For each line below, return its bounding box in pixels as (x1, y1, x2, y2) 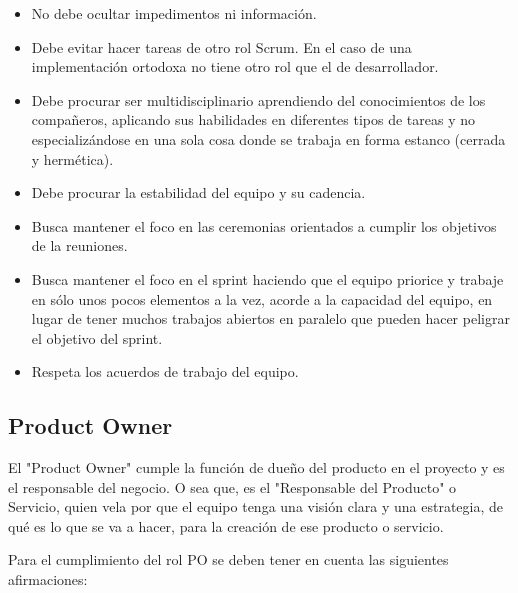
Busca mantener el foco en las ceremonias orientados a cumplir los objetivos (31, 215, 497, 236)
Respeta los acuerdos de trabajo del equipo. (31, 361, 299, 382)
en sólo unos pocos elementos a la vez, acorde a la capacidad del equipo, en (31, 288, 493, 309)
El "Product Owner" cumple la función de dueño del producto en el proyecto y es (8, 457, 505, 478)
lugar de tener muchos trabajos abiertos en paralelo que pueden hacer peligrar (31, 308, 510, 329)
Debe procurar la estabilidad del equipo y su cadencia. (31, 182, 366, 203)
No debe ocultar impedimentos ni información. (31, 3, 317, 23)
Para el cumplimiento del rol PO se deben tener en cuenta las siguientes (8, 549, 449, 570)
